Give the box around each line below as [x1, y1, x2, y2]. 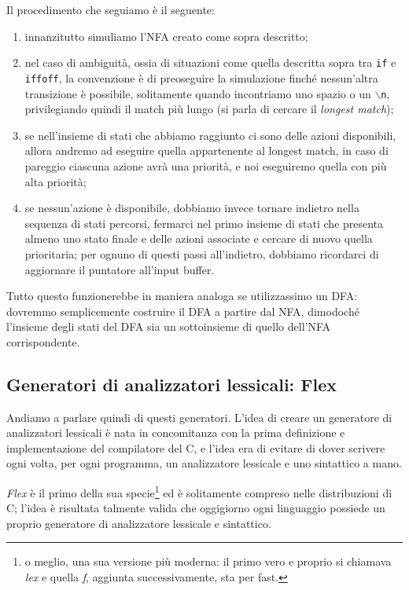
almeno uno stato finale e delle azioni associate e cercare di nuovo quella [24, 230, 373, 247]
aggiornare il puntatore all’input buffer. [24, 261, 215, 277]
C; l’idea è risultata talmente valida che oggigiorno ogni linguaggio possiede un [6, 500, 385, 516]
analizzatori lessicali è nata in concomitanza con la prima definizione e [6, 424, 345, 441]
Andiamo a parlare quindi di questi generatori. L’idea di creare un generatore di [6, 409, 392, 425]
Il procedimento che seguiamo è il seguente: [6, 2, 215, 17]
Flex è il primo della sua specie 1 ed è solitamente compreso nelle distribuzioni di [6, 482, 392, 500]
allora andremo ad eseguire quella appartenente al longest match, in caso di [24, 142, 389, 159]
